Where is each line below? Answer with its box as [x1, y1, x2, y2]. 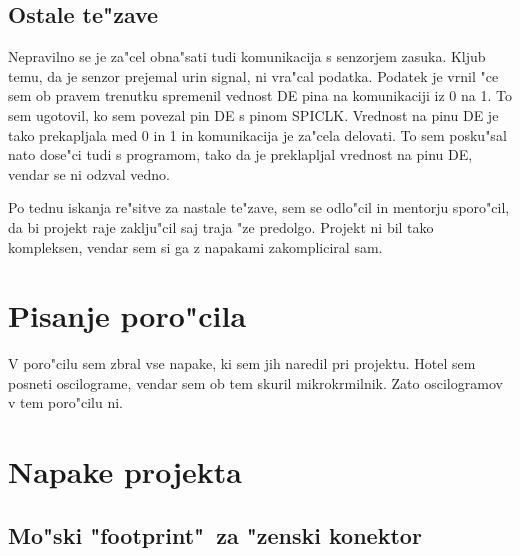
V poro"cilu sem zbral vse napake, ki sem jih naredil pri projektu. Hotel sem [8, 353, 476, 374]
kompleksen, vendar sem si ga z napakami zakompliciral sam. [8, 236, 383, 257]
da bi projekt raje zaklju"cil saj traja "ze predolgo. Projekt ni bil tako [8, 216, 434, 237]
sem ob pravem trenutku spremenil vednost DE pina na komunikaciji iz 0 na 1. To [8, 85, 512, 106]
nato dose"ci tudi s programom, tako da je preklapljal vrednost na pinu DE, [8, 144, 473, 165]
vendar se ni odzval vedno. [8, 163, 170, 184]
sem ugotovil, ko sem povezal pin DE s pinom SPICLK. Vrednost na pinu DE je [8, 104, 499, 125]
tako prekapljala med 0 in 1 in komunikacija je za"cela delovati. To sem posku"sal [8, 124, 507, 145]
